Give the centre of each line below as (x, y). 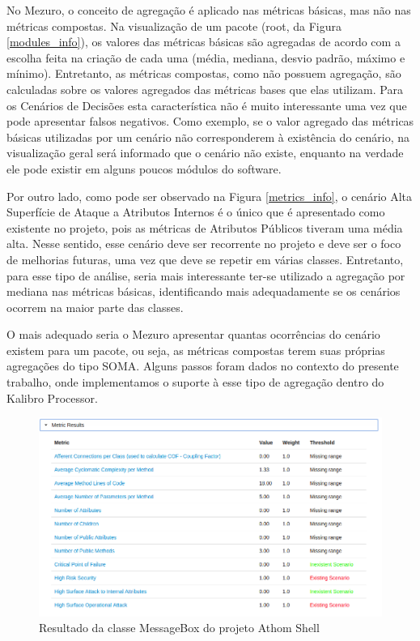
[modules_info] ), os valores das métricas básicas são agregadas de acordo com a (204, 42)
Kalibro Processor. (52, 397)
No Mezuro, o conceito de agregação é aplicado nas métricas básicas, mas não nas (209, 10)
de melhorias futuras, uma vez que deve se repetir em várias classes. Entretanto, (205, 259)
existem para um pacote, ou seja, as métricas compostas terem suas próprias (196, 350)
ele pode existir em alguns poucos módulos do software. (144, 168)
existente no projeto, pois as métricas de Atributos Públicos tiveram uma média (205, 227)
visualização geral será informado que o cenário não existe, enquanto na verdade (205, 153)
